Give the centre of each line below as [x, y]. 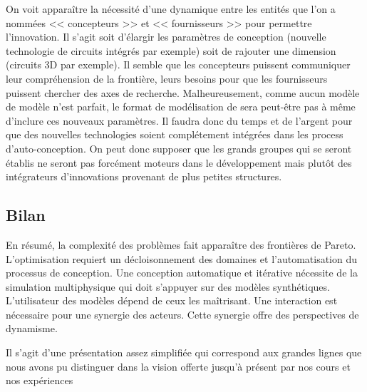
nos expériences [40, 380]
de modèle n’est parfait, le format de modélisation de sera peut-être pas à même [181, 107]
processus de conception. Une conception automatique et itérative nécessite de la [182, 273]
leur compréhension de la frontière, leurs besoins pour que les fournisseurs [167, 78]
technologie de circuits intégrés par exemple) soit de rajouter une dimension [171, 50]
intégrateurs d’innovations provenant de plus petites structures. [144, 176]
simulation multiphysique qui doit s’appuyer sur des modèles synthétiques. [168, 286]
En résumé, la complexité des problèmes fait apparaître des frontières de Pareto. [181, 244]
